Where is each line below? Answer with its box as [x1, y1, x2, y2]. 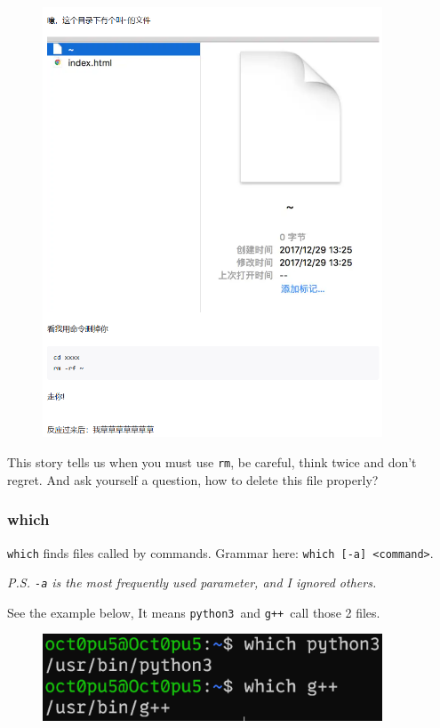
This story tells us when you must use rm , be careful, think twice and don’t [7, 453, 417, 472]
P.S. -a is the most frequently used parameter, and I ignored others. [7, 573, 377, 592]
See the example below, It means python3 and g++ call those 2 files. [7, 603, 380, 621]
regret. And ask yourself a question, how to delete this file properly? [7, 470, 379, 489]
